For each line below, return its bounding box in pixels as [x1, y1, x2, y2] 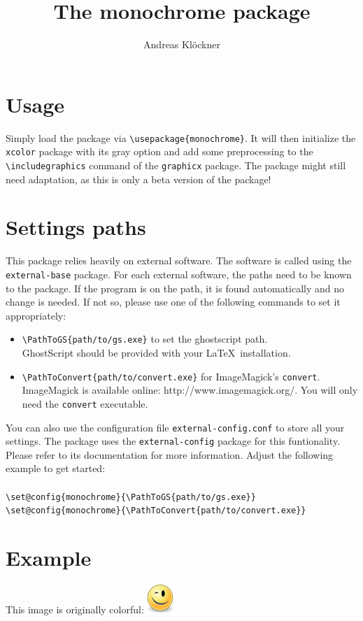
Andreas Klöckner [143, 37, 220, 52]
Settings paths [6, 213, 146, 241]
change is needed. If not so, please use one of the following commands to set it [6, 294, 341, 309]
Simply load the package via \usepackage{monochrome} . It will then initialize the [6, 130, 356, 145]
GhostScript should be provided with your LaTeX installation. [22, 345, 291, 360]
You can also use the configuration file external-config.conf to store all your [6, 420, 345, 434]
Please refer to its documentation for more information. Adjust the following [6, 447, 334, 462]
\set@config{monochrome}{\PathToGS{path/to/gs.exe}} [6, 492, 256, 502]
